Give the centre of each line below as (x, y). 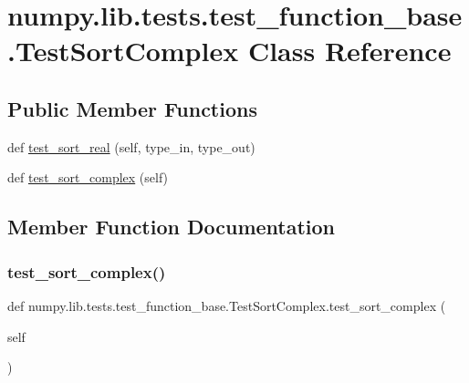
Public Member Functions (132, 108)
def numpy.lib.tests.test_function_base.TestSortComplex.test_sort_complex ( (227, 305)
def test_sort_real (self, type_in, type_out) (131, 146)
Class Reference (349, 51)
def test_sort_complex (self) (88, 177)
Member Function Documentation (172, 227)
